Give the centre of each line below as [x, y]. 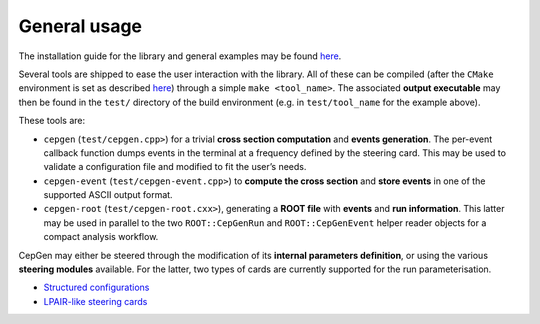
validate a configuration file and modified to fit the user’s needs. [175, 167]
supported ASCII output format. [108, 195]
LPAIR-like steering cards [95, 301]
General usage [80, 26]
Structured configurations [96, 287]
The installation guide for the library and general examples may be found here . [180, 56]
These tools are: [52, 121]
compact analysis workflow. [101, 237]
